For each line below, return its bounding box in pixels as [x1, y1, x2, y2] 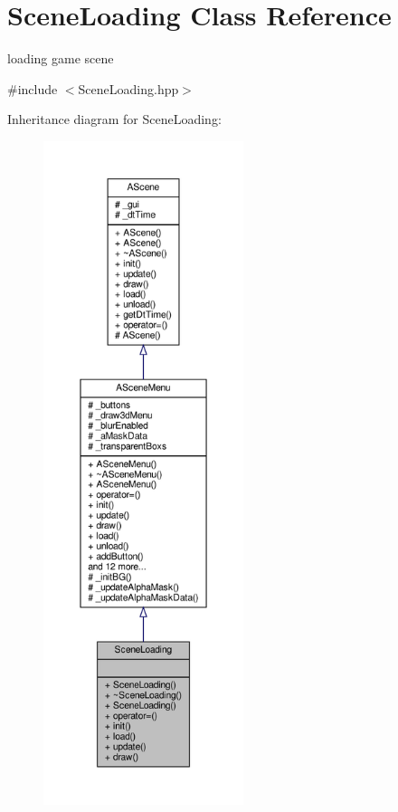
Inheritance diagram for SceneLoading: [7, 110, 222, 129]
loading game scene [7, 49, 114, 68]
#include [7, 79, 58, 98]
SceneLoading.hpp [78, 79, 179, 98]
